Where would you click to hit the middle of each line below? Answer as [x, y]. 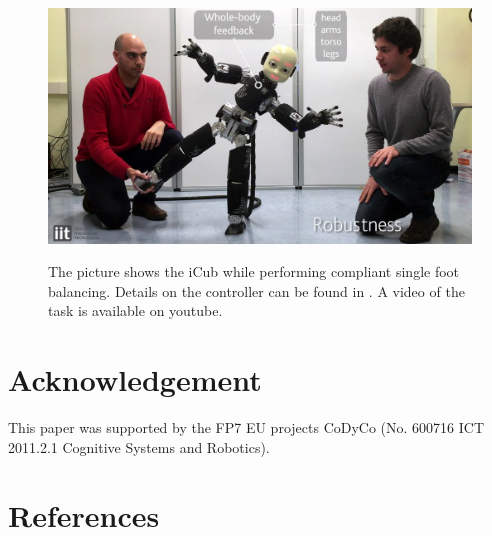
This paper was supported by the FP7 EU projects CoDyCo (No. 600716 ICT [246, 427]
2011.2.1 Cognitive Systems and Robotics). [139, 446]
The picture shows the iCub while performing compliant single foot [254, 271]
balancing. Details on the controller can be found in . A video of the [256, 290]
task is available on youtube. [135, 310]
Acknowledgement [135, 379]
